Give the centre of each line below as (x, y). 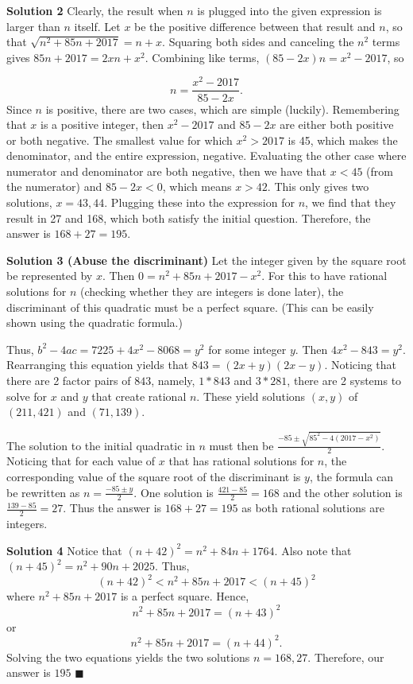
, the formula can (351, 476)
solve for (27, 396)
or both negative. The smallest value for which (120, 140)
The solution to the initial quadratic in (101, 445)
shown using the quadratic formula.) (95, 323)
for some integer (247, 349)
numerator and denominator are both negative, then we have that (167, 171)
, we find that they (351, 202)
